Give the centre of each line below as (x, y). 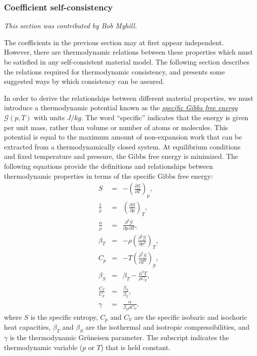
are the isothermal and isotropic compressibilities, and (167, 327)
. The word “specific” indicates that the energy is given (165, 117)
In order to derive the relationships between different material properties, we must (129, 98)
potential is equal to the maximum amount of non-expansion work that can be (123, 137)
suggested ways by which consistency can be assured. (84, 81)
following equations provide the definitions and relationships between (108, 166)
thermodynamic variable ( (43, 347)
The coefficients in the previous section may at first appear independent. (114, 42)
